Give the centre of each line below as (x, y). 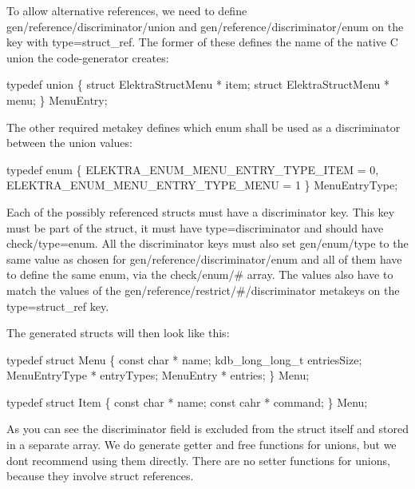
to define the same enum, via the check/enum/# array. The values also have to (200, 274)
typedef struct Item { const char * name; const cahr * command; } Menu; (187, 402)
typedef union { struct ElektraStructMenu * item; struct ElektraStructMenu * (198, 84)
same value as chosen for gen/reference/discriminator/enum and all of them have (204, 258)
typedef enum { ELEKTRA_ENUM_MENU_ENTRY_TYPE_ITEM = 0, (193, 169)
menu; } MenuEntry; (57, 99)
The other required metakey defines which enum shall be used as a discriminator (204, 127)
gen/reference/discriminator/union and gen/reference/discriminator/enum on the (205, 26)
